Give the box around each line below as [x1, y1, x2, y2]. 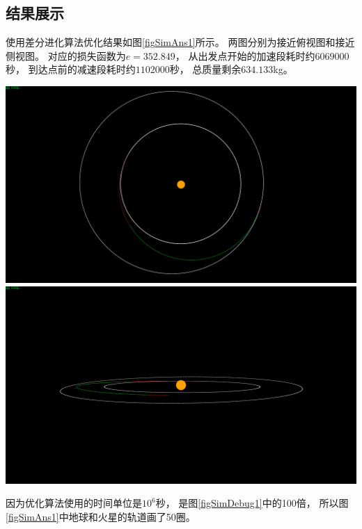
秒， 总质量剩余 [169, 62, 242, 76]
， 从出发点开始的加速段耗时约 [175, 48, 315, 63]
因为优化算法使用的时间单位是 [6, 496, 142, 510]
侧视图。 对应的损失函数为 [6, 48, 126, 63]
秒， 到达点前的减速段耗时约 [6, 62, 136, 76]
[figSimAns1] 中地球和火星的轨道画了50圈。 [6, 509, 196, 523]
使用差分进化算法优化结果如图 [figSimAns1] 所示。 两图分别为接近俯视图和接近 [6, 35, 355, 49]
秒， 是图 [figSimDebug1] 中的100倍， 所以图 [155, 496, 349, 510]
